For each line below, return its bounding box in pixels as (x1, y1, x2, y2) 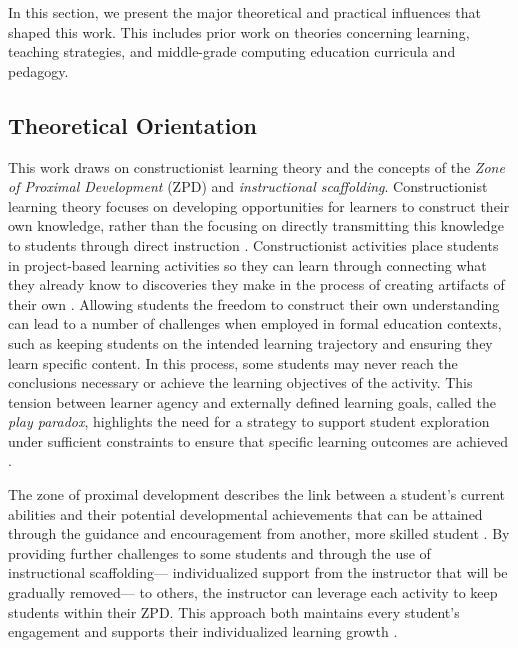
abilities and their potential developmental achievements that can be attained (8, 503, 483, 524)
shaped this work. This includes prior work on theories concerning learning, (8, 21, 470, 42)
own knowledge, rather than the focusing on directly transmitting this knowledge (8, 215, 504, 236)
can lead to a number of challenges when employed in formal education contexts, (8, 313, 502, 334)
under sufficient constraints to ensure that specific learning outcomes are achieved (8, 430, 508, 451)
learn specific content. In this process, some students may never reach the (8, 352, 458, 373)
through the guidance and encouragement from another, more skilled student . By (8, 523, 510, 544)
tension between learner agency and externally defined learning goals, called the (8, 391, 496, 412)
